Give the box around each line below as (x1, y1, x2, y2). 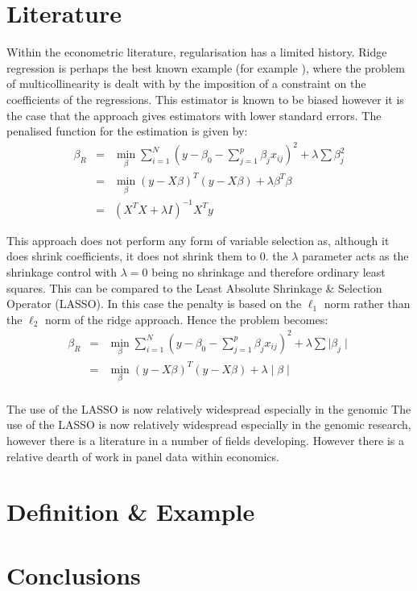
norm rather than (324, 295, 411, 312)
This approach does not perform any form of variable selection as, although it (6, 231, 390, 248)
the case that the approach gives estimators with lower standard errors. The (6, 106, 382, 123)
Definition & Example (6, 495, 255, 528)
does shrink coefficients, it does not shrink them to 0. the (6, 248, 288, 264)
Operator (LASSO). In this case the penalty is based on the (6, 295, 302, 312)
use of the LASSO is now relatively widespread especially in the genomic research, (6, 416, 411, 433)
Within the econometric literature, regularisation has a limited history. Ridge (6, 44, 387, 60)
